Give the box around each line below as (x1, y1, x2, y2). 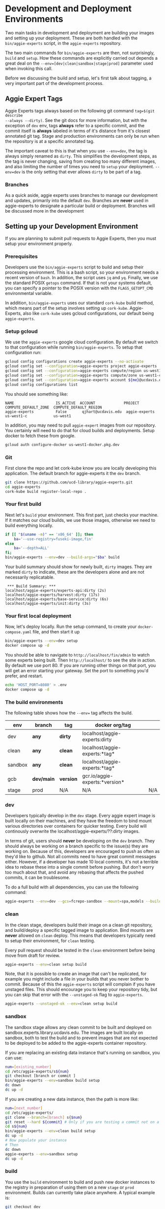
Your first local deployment (5, 612, 71, 619)
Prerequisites (5, 253, 38, 259)
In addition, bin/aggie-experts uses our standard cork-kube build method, (5, 300, 154, 306)
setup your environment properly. (5, 240, 73, 247)
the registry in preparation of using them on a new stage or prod (5, 1184, 134, 1190)
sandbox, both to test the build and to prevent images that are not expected (5, 1034, 158, 1041)
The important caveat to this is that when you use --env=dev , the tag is (5, 147, 147, 153)
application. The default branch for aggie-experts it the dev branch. (5, 470, 141, 476)
